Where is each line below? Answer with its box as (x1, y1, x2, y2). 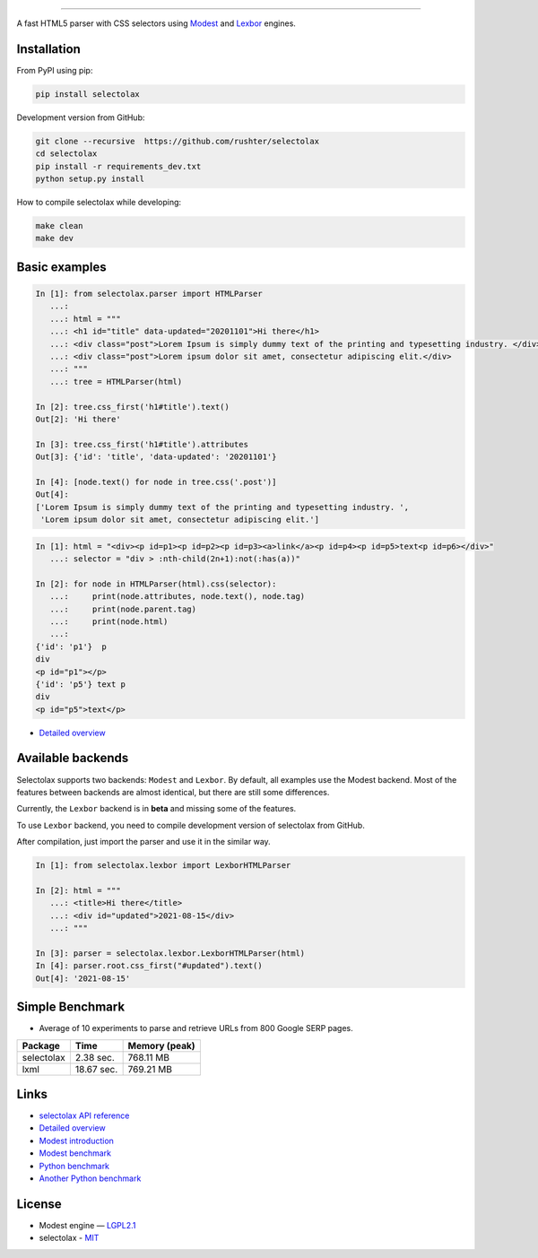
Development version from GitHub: (16, 112, 145, 123)
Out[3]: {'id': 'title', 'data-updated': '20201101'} (35, 452, 277, 462)
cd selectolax (35, 149, 98, 159)
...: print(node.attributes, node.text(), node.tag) (49, 592, 306, 602)
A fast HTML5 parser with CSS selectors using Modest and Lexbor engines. (16, 18, 296, 29)
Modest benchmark (39, 1148, 112, 1158)
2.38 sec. (74, 1051, 116, 1063)
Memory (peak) (127, 1039, 196, 1052)
